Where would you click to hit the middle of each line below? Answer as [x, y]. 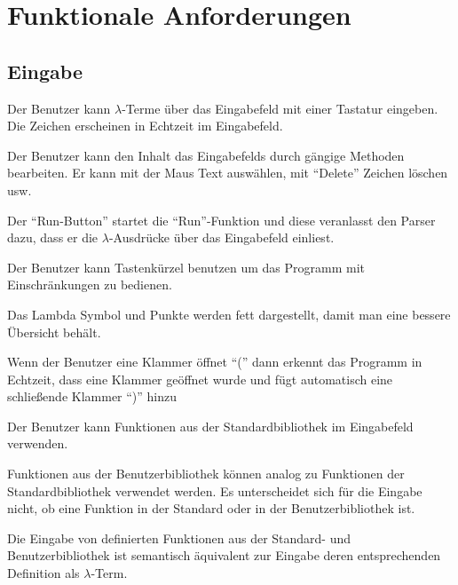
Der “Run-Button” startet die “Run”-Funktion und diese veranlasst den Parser [221, 220]
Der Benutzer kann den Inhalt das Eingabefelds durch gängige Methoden [206, 155]
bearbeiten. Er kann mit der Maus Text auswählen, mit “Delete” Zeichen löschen [228, 173]
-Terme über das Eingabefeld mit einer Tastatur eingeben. [280, 108]
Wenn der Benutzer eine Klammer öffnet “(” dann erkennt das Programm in [215, 362]
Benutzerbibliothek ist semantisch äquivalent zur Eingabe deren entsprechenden [224, 555]
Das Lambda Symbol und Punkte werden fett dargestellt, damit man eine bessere [229, 314]
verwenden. [38, 443]
